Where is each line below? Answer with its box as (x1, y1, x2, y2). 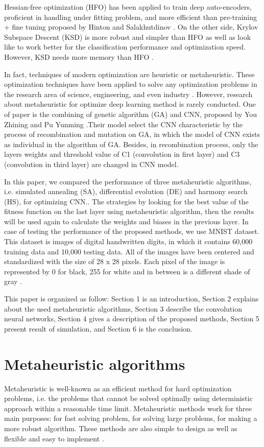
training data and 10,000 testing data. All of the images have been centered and (4, 246, 254, 256)
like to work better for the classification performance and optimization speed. (4, 41, 246, 52)
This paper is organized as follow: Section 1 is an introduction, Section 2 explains (4, 293, 259, 304)
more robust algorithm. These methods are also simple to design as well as (4, 422, 237, 433)
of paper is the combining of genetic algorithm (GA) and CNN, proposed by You (4, 108, 257, 119)
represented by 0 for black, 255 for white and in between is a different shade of (4, 266, 250, 276)
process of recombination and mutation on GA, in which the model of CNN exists (4, 129, 260, 139)
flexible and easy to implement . (4, 433, 104, 443)
